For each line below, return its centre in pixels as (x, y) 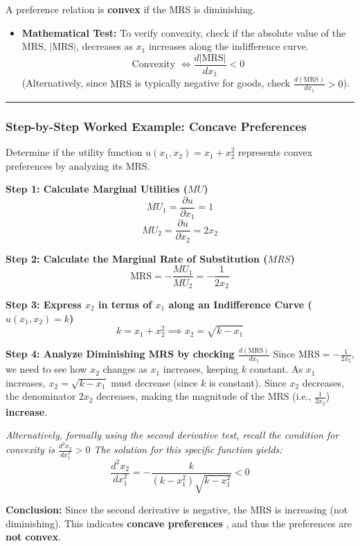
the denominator (41, 396)
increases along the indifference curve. (228, 46)
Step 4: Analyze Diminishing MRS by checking (120, 354)
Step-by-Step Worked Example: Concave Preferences (156, 126)
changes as (125, 369)
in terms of (125, 304)
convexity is (30, 449)
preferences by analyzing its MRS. (78, 165)
